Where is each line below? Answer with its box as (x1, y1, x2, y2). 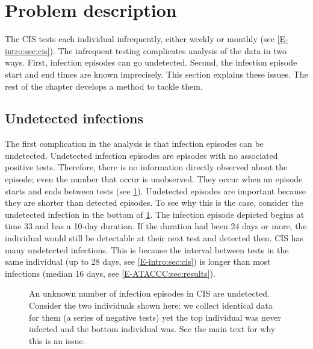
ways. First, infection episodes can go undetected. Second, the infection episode (5, 56, 297, 69)
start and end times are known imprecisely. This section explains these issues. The (5, 67, 308, 80)
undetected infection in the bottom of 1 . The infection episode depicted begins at (5, 208, 305, 220)
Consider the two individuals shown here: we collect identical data (29, 299, 273, 312)
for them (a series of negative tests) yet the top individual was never (29, 310, 281, 323)
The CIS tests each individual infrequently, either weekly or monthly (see (5, 32, 274, 45)
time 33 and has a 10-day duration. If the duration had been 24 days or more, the (5, 220, 307, 232)
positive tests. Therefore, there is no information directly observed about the (5, 161, 288, 173)
